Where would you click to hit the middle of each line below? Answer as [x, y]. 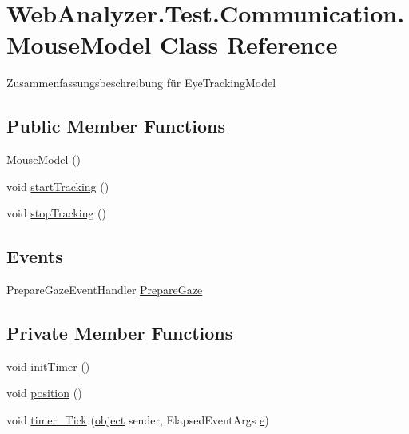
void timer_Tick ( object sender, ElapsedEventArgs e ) [138, 420]
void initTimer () [48, 366]
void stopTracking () [56, 213]
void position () [44, 393]
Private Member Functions [120, 333]
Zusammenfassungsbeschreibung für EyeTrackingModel [141, 83]
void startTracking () [58, 186]
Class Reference [248, 44]
